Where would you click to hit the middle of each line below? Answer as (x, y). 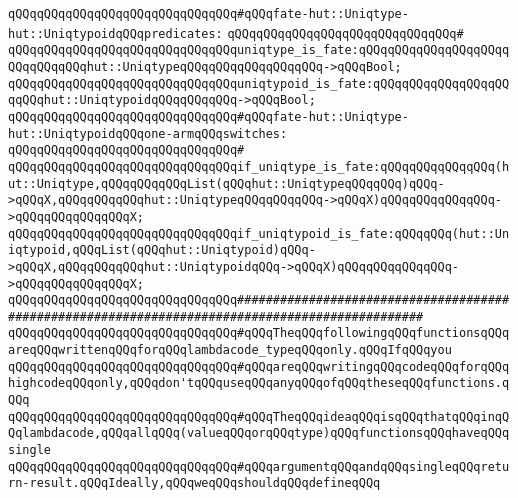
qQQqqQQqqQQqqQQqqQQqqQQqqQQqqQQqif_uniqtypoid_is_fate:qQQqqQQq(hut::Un (259, 233)
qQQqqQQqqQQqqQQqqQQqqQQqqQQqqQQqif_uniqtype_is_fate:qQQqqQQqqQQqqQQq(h (259, 166)
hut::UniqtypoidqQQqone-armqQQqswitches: (148, 133)
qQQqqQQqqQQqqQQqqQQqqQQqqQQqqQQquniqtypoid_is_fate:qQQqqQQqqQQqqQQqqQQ (259, 83)
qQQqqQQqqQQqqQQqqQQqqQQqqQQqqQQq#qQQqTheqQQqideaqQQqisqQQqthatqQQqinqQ (259, 416)
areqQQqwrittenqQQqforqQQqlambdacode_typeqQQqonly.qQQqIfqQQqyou (230, 350)
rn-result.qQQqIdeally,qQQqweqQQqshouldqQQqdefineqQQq (194, 483)
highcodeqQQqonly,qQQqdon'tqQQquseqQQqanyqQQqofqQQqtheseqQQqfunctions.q (259, 383)
